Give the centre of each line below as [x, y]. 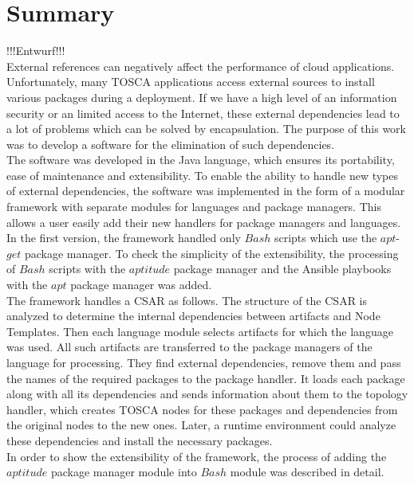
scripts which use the [325, 238]
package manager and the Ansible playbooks [282, 269]
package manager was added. [141, 285]
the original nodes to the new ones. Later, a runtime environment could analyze [201, 425]
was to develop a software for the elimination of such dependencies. [171, 144]
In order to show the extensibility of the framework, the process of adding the [197, 456]
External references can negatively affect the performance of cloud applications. [201, 66]
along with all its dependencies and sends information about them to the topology [207, 394]
